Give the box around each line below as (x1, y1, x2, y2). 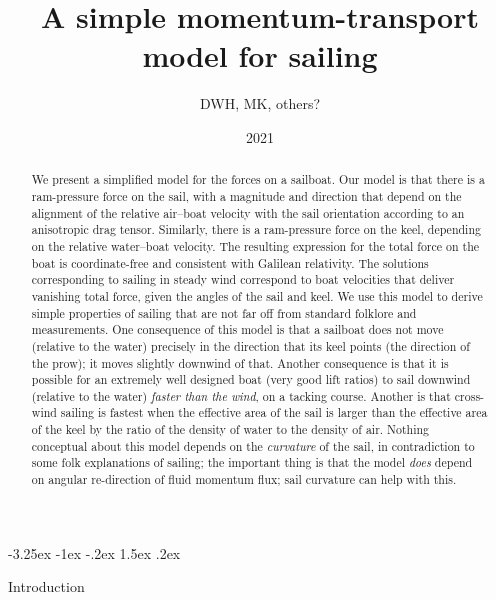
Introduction (8, 576, 85, 597)
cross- (454, 387, 485, 404)
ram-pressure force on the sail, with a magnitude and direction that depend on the (31, 187, 462, 204)
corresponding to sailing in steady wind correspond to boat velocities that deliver (31, 271, 455, 288)
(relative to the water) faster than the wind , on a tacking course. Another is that (31, 387, 451, 404)
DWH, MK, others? (199, 93, 321, 114)
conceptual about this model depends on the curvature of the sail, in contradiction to (31, 437, 475, 454)
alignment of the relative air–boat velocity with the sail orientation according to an (31, 204, 465, 221)
